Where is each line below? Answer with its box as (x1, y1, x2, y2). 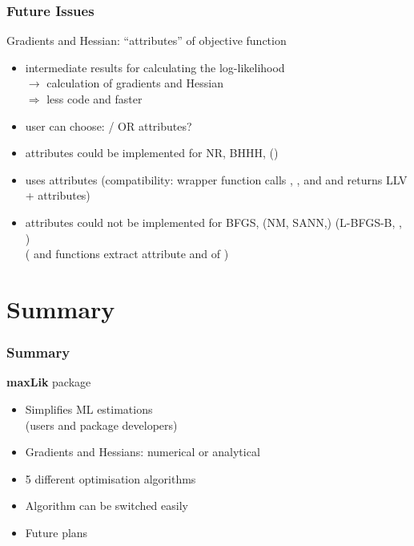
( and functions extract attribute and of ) (25, 245, 229, 262)
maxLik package (6, 374, 91, 390)
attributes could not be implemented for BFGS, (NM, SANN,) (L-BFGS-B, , (25, 213, 402, 230)
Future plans (25, 524, 88, 540)
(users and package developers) (25, 416, 178, 433)
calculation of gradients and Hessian (46, 75, 223, 91)
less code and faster (46, 91, 143, 107)
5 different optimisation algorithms (25, 470, 196, 487)
